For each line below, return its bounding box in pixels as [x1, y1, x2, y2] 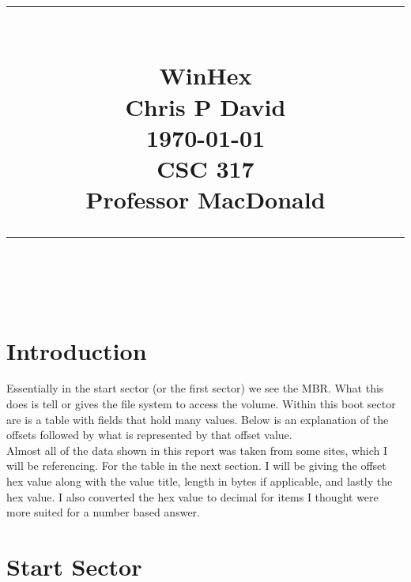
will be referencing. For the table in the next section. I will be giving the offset [6, 457, 386, 474]
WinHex [159, 59, 252, 92]
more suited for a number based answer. [6, 504, 200, 520]
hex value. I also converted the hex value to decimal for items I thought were [6, 488, 379, 505]
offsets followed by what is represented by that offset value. [6, 426, 292, 443]
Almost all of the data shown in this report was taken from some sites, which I [6, 441, 388, 458]
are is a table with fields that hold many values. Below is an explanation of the [6, 411, 389, 427]
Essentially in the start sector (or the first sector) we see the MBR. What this [6, 380, 384, 396]
